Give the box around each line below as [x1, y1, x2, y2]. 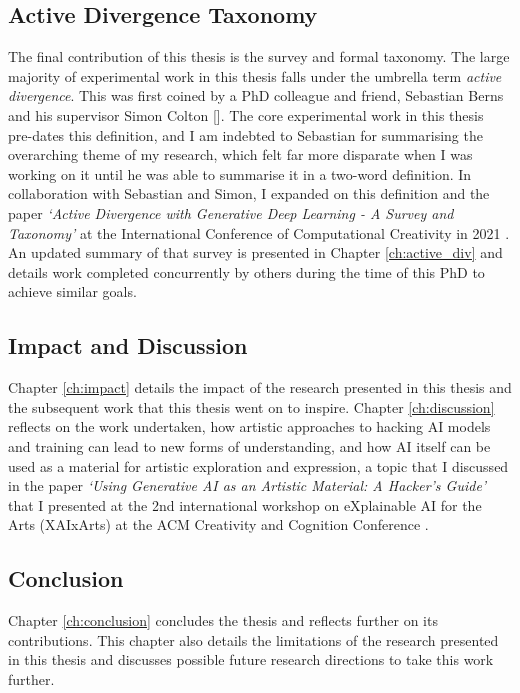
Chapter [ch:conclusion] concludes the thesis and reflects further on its [8, 610, 438, 631]
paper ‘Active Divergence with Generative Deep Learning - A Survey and [8, 202, 454, 223]
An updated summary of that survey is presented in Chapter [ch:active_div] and [8, 242, 503, 263]
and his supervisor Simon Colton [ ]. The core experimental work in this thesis [8, 104, 484, 125]
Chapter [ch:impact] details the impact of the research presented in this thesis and [8, 377, 512, 398]
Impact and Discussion [8, 330, 248, 361]
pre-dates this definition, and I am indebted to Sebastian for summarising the [8, 124, 483, 145]
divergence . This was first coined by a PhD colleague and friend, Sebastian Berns [8, 85, 504, 106]
